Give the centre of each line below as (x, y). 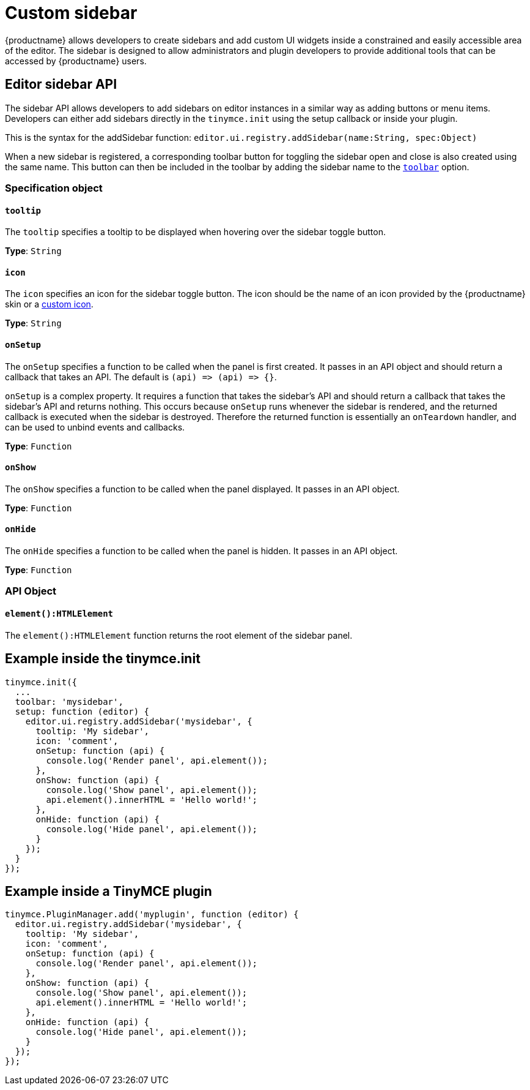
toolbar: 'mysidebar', (69, 701)
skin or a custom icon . (49, 304)
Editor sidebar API (61, 85)
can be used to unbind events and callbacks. (95, 427)
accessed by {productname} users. (76, 61)
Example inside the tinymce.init (103, 659)
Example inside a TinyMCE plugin (109, 891)
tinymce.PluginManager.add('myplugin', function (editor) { (152, 915)
